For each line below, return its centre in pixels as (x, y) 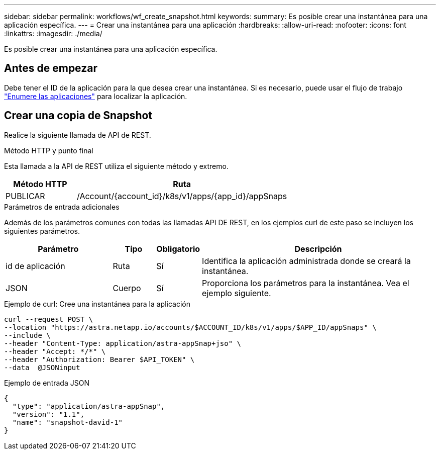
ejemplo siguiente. (237, 293)
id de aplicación (35, 266)
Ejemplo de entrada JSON (47, 383)
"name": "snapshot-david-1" (68, 422)
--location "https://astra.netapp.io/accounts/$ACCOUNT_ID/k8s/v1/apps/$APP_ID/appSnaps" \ (190, 327)
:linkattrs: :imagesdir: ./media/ (53, 33)
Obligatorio (178, 249)
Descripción (318, 249)
